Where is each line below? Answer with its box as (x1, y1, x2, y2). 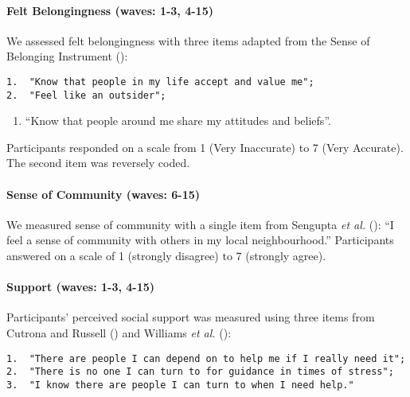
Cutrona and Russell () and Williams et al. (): (6, 325, 232, 341)
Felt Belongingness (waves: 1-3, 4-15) (6, 2, 213, 18)
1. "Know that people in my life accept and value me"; (6, 76, 314, 88)
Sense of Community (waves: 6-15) (6, 185, 200, 202)
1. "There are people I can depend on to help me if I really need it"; (6, 352, 406, 364)
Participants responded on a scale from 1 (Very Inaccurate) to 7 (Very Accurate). (6, 138, 404, 155)
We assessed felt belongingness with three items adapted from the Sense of (6, 32, 370, 49)
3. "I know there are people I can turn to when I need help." (6, 379, 354, 391)
